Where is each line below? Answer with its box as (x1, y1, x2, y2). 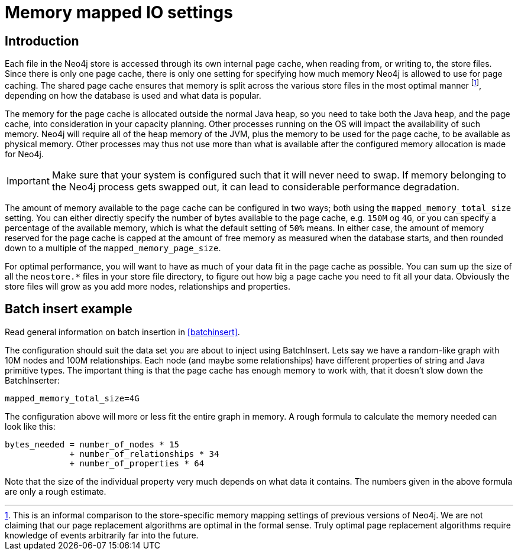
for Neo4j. (5, 148, 44, 159)
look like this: (5, 421, 56, 431)
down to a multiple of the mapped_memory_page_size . (5, 242, 221, 253)
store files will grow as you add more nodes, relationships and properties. (5, 281, 290, 291)
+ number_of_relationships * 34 (69, 449, 219, 459)
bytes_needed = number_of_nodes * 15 (5, 439, 180, 449)
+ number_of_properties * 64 (69, 458, 205, 468)
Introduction (5, 33, 79, 48)
